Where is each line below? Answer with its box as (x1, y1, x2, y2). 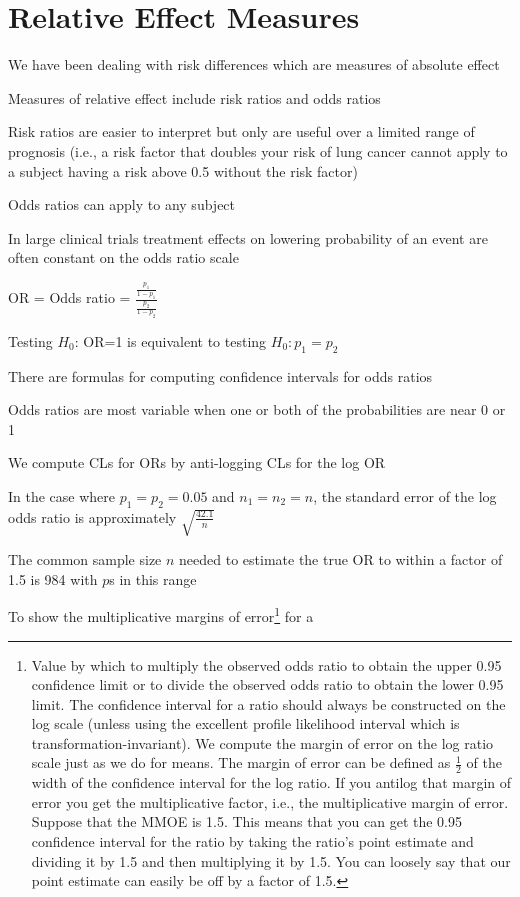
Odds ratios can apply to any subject (8, 194, 236, 215)
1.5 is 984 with (8, 568, 98, 589)
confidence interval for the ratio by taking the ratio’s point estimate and (31, 831, 474, 852)
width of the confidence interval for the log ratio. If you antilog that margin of (31, 772, 512, 793)
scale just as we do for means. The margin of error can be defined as (31, 752, 451, 773)
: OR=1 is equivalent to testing (74, 330, 267, 351)
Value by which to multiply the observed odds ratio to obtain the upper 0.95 (31, 654, 502, 675)
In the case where (8, 486, 116, 507)
